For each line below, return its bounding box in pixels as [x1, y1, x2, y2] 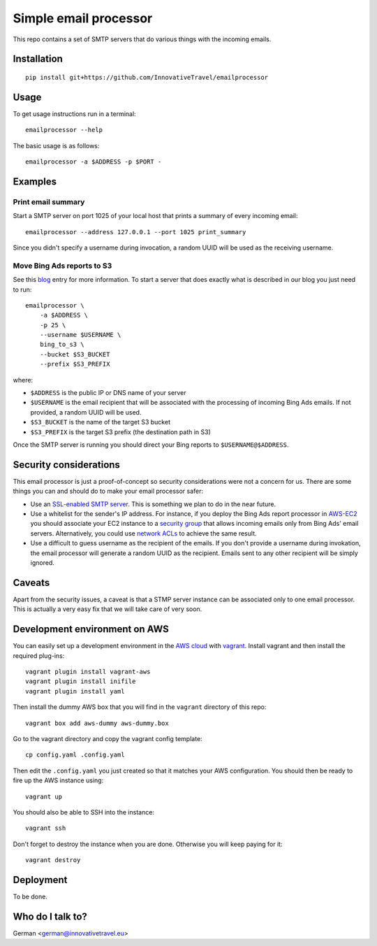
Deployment [13, 874, 68, 886]
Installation [13, 53, 63, 65]
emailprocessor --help [25, 126, 103, 134]
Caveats [13, 577, 50, 589]
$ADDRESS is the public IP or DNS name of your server [30, 389, 186, 397]
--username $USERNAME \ [39, 331, 121, 339]
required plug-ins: [13, 651, 65, 660]
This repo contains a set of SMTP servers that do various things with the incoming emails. [13, 35, 272, 43]
